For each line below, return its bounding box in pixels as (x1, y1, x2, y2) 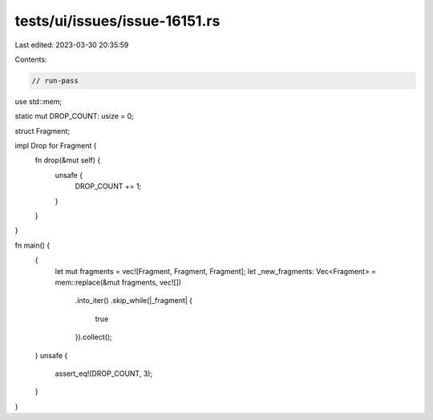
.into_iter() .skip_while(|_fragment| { (75, 296, 192, 305)
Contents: (14, 55, 47, 64)
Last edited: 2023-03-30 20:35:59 (14, 40, 129, 50)
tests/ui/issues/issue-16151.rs (14, 12, 221, 30)
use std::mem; (14, 96, 63, 106)
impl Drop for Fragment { (14, 141, 97, 151)
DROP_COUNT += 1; (75, 181, 142, 192)
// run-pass (31, 76, 79, 85)
